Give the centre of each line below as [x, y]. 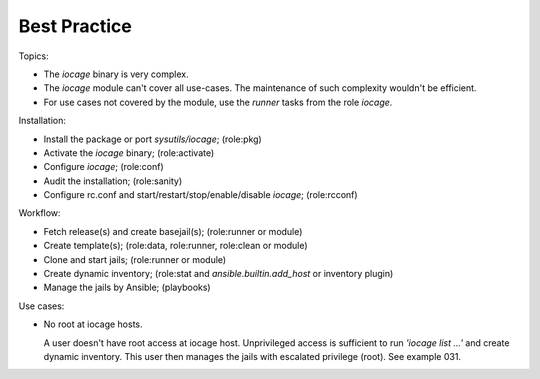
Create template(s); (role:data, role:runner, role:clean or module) [176, 246]
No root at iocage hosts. [93, 324]
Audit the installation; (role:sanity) [113, 181]
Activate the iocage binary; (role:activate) [129, 152]
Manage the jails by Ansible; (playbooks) [127, 287]
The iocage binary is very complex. [116, 74]
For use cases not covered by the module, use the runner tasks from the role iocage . [218, 102]
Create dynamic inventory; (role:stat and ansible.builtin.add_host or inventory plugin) [218, 274]
